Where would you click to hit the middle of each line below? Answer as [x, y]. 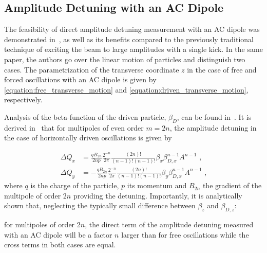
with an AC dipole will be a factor [58, 234]
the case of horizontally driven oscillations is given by [88, 138]
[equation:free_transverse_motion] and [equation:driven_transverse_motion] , [126, 89]
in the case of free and [222, 69]
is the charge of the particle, [75, 185]
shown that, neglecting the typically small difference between [100, 205]
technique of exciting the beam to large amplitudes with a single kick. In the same [133, 49]
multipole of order [33, 195]
